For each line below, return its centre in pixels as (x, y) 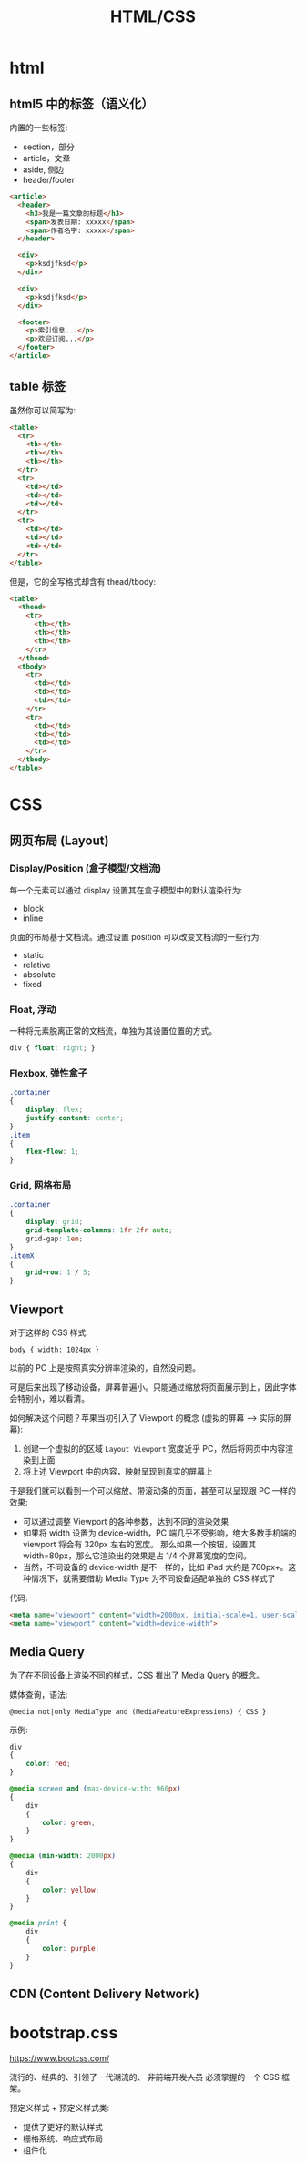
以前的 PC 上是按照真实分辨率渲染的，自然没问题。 (105, 1368)
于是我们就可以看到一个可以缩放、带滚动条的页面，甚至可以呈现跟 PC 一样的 (153, 1491)
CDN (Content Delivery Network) (105, 1993)
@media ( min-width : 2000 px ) (63, 1856)
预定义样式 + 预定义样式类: (60, 2108)
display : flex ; (55, 1110)
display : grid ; (55, 1222)
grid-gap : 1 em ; (55, 1239)
